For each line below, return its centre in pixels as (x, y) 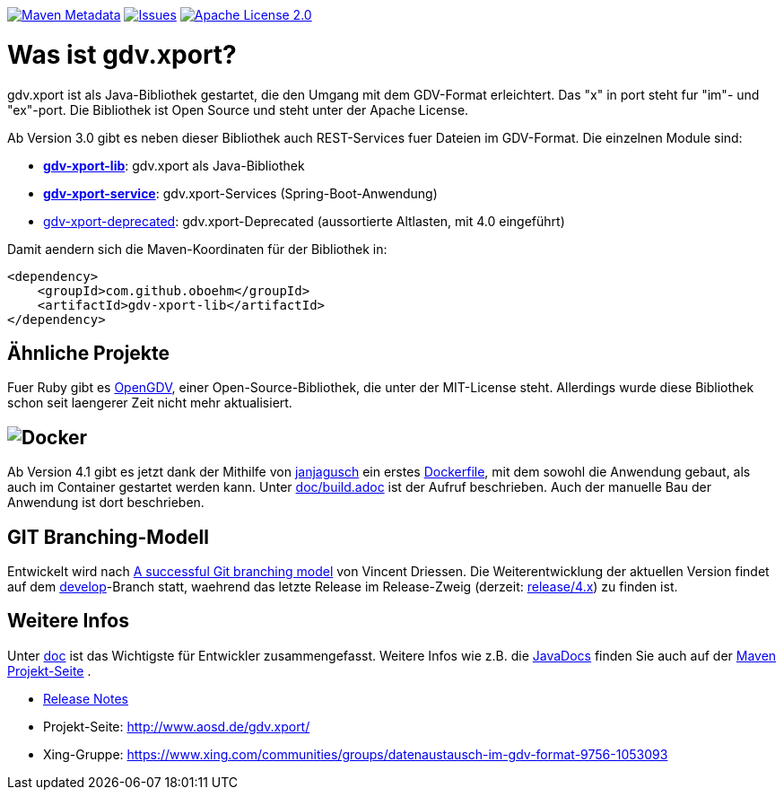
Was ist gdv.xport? (122, 54)
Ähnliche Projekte (89, 353)
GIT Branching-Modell (108, 537)
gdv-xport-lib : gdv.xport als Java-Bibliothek (174, 165)
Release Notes (86, 698)
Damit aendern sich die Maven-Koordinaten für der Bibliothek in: (197, 249)
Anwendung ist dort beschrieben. (106, 503)
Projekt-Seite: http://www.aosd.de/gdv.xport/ (177, 726)
